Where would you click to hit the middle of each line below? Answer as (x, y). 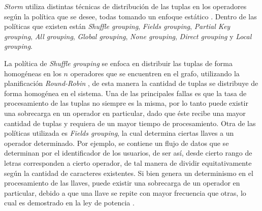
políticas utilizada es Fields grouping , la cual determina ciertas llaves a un (119, 133)
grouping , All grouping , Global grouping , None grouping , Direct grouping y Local (128, 36)
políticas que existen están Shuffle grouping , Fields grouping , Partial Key (117, 26)
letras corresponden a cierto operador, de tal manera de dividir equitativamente (128, 162)
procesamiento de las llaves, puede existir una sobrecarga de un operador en (122, 183)
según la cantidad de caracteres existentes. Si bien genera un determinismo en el (129, 173)
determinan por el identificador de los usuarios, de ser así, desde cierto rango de (128, 153)
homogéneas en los (33, 73)
